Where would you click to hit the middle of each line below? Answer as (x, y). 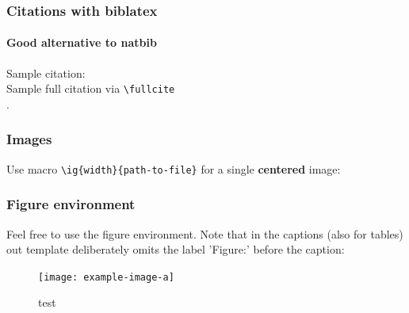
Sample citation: (46, 73)
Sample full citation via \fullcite (91, 88)
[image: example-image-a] (106, 277)
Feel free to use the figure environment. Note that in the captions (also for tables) (205, 233)
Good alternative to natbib (82, 42)
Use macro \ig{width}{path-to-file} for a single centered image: (174, 168)
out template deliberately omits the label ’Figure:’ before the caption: (176, 249)
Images (29, 139)
